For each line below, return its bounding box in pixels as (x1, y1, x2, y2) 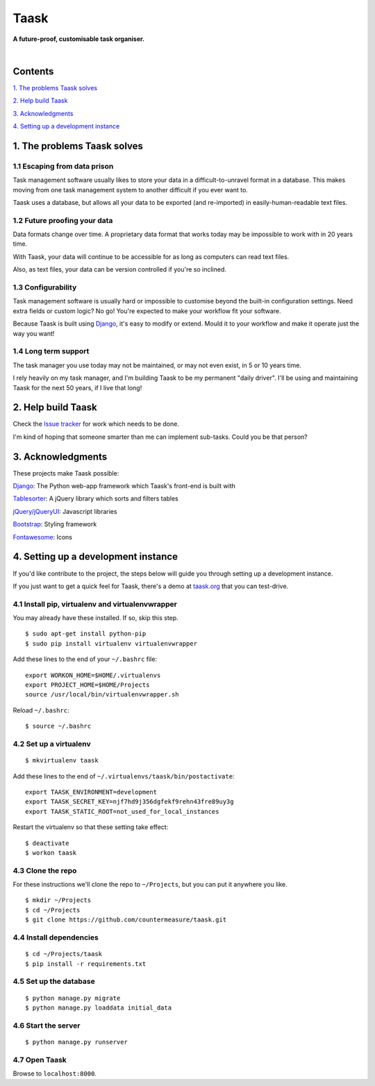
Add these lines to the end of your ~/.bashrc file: (12, 655, 158, 663)
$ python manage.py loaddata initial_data (25, 1003, 172, 1012)
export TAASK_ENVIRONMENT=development (25, 788, 158, 796)
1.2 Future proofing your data (12, 215, 113, 225)
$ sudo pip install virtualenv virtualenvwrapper (25, 640, 198, 647)
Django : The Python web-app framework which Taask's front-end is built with (12, 482, 236, 490)
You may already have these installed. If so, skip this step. (12, 614, 178, 622)
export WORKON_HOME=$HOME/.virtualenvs (25, 671, 161, 679)
